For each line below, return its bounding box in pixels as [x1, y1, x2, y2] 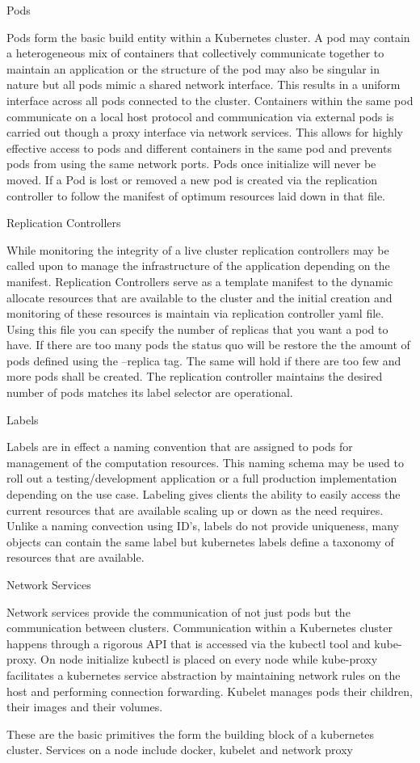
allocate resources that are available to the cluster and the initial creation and [6, 289, 393, 306]
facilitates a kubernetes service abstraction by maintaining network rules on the [6, 666, 401, 683]
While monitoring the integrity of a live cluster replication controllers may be [6, 241, 389, 258]
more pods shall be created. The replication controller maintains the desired [6, 368, 383, 385]
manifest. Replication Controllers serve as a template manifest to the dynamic [6, 272, 393, 289]
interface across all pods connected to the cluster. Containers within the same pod [6, 91, 414, 108]
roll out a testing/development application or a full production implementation [6, 470, 397, 487]
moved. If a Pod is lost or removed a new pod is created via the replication [6, 171, 378, 188]
